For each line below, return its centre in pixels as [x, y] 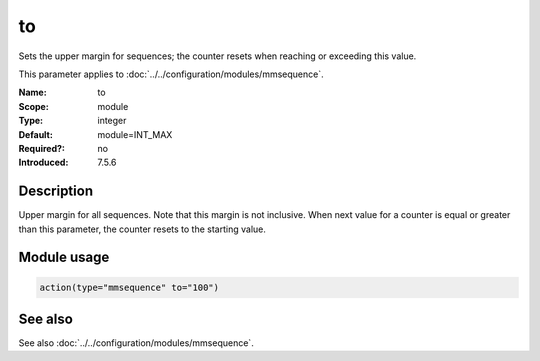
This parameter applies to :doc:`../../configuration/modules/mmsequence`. [171, 74]
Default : [36, 134]
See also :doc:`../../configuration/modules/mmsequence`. [136, 343]
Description [56, 191]
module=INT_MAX [135, 134]
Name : [32, 92]
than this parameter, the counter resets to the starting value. [142, 229]
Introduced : [43, 162]
